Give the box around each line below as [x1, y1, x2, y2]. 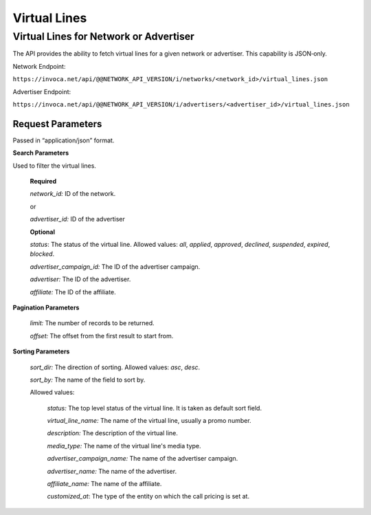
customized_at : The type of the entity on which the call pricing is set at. [47, 492, 250, 501]
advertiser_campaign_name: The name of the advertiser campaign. [47, 454, 238, 463]
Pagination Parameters [12, 303, 80, 311]
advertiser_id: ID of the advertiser [30, 215, 125, 223]
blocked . [30, 250, 55, 258]
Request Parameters [12, 118, 102, 130]
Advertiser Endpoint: [12, 87, 71, 96]
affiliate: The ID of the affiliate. [30, 287, 116, 296]
